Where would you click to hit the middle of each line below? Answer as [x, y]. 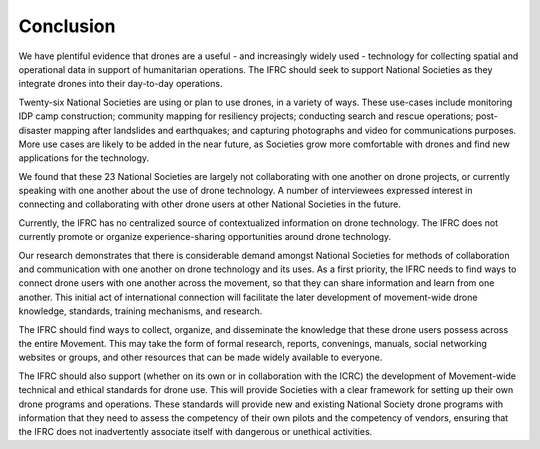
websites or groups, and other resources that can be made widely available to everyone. [200, 357]
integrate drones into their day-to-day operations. [120, 84]
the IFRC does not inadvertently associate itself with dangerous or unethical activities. [195, 432]
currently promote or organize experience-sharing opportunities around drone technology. [205, 237]
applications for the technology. [84, 158]
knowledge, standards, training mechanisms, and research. [140, 311]
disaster [35, 130]
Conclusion [67, 26]
